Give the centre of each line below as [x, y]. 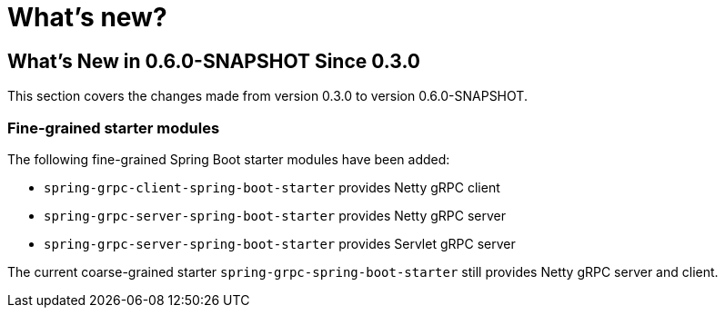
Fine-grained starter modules [114, 128]
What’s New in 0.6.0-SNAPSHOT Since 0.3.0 [214, 61]
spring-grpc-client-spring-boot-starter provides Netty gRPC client [272, 187]
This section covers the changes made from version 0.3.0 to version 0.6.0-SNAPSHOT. [267, 96]
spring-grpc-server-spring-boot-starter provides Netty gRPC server [275, 215]
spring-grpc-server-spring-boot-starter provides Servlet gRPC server [280, 243]
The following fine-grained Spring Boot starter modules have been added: [229, 159]
